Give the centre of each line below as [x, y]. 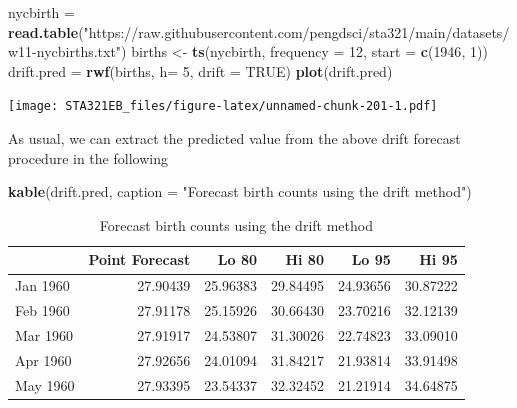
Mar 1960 [44, 334]
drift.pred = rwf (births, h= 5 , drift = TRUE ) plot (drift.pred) [200, 70]
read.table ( [46, 31]
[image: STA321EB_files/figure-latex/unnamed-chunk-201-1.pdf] [223, 106]
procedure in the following [88, 157]
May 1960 [45, 384]
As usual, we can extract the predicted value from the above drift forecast [234, 138]
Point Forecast [139, 259]
